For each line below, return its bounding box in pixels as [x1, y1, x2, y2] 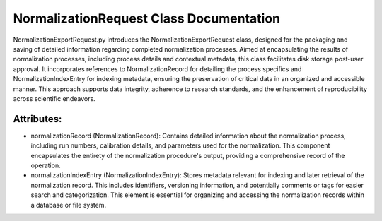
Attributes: [13, 113, 62, 125]
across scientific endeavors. [13, 94, 95, 102]
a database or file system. [30, 201, 107, 209]
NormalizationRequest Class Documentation [13, 11, 281, 26]
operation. [30, 161, 61, 169]
